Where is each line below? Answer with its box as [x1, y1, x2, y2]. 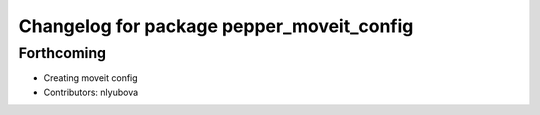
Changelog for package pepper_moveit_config [18, 15, 414, 37]
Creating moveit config [43, 72, 139, 84]
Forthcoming [18, 44, 107, 62]
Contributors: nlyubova [43, 86, 139, 98]
